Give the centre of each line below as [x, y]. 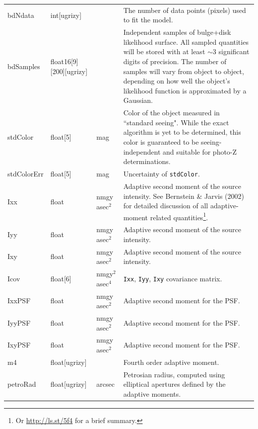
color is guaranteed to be [161, 141]
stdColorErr [26, 174]
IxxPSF [19, 300]
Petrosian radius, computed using [174, 374]
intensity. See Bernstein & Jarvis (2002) [184, 196]
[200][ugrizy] [69, 71]
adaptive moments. [152, 393]
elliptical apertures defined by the [174, 384]
